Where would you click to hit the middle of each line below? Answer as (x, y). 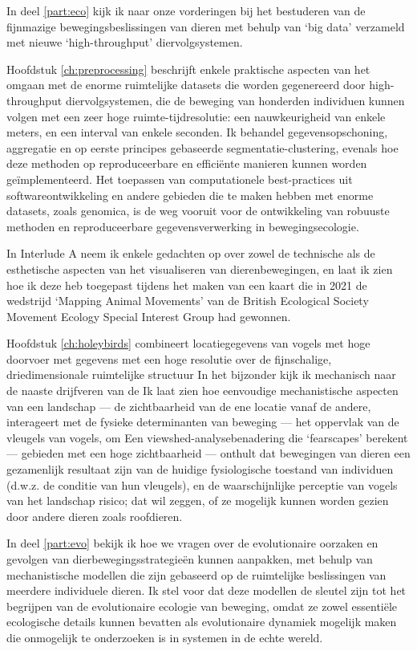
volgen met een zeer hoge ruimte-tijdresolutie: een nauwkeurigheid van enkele (196, 116)
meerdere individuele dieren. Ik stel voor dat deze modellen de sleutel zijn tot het (206, 590)
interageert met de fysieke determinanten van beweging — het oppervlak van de (203, 422)
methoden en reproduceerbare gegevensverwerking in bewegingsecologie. (183, 226)
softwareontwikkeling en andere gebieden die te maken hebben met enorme (190, 195)
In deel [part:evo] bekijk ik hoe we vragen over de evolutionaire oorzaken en (192, 543)
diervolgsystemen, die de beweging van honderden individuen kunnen (235, 100)
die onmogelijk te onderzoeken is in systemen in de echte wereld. (165, 637)
